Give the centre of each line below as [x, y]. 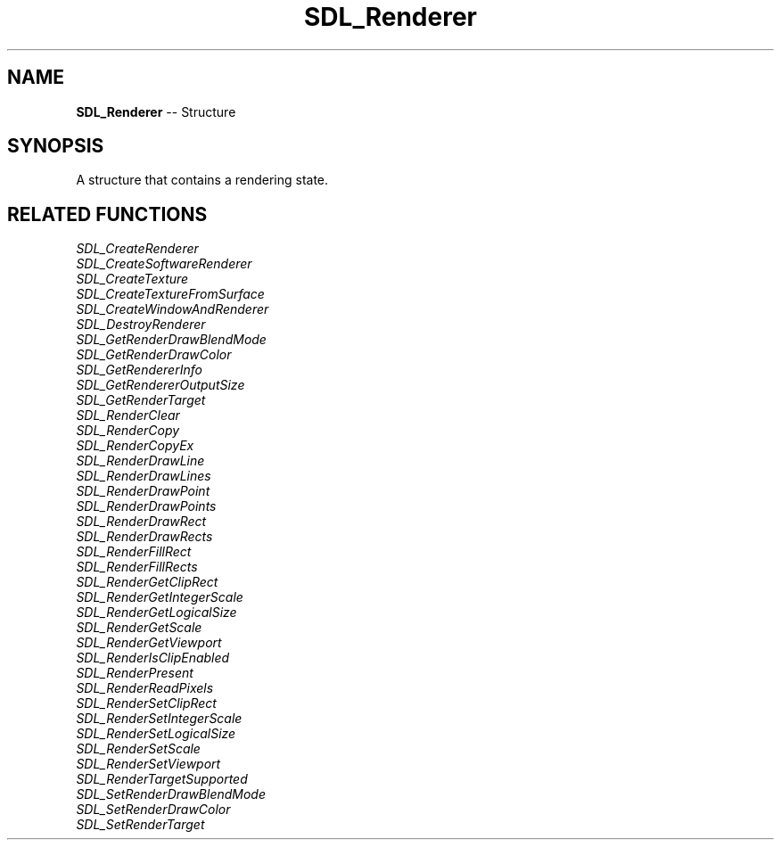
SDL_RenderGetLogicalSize [156, 613]
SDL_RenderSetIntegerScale [159, 719]
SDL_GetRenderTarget [141, 400]
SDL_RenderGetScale [139, 628]
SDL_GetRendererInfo [139, 370]
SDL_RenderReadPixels [145, 688]
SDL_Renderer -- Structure [156, 111]
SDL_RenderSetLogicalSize [156, 734]
